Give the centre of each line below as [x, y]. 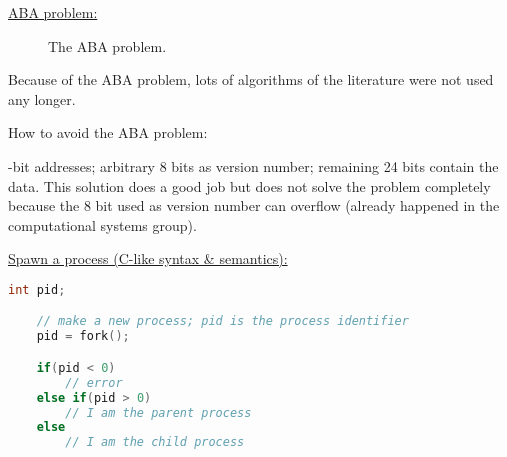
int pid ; [37, 289]
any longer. [42, 98]
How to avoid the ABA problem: [108, 132]
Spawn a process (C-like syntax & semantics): [148, 258]
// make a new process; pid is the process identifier [222, 321]
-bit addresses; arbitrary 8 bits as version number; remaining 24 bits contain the [253, 165]
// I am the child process [155, 442]
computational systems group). [102, 224]
